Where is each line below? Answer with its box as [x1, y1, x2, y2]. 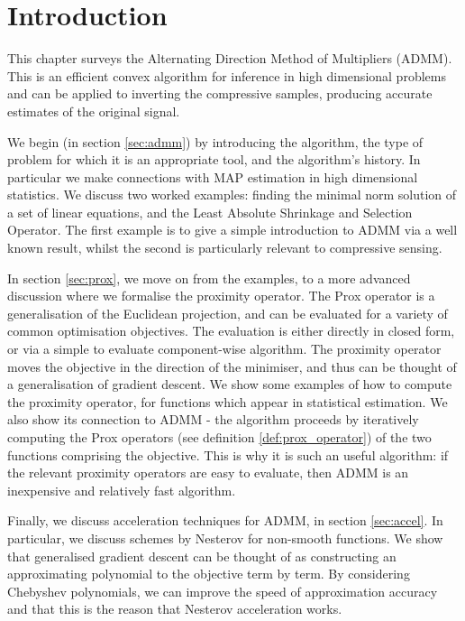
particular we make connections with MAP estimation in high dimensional [7, 167, 418, 186]
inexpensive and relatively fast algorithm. [7, 480, 236, 499]
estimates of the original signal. [7, 101, 180, 120]
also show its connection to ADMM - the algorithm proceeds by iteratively [7, 410, 419, 429]
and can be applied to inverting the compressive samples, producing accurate [7, 84, 433, 103]
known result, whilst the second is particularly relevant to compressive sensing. [7, 238, 442, 257]
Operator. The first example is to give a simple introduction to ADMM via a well [7, 220, 458, 239]
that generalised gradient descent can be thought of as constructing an [7, 546, 397, 565]
